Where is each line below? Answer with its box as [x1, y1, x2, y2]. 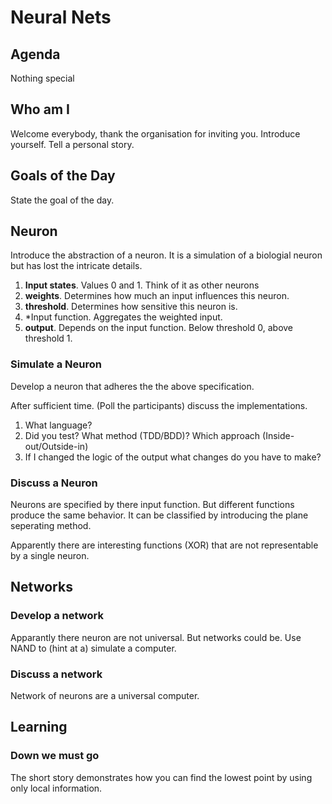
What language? [24, 419, 93, 431]
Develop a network [10, 609, 104, 623]
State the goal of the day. [10, 194, 115, 206]
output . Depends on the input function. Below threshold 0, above [24, 322, 294, 334]
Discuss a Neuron [10, 476, 98, 490]
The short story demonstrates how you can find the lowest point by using [10, 771, 313, 783]
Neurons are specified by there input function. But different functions [10, 499, 295, 511]
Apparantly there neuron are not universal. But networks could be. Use [10, 631, 302, 643]
